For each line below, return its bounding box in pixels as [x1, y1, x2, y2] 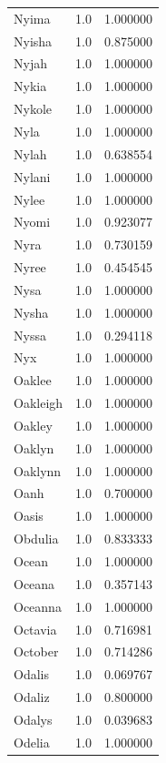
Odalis [14, 665, 49, 684]
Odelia [14, 732, 50, 751]
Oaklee [14, 371, 52, 390]
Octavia [14, 619, 57, 638]
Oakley [14, 415, 53, 434]
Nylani [14, 167, 51, 186]
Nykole [14, 99, 52, 118]
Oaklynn [14, 461, 62, 480]
